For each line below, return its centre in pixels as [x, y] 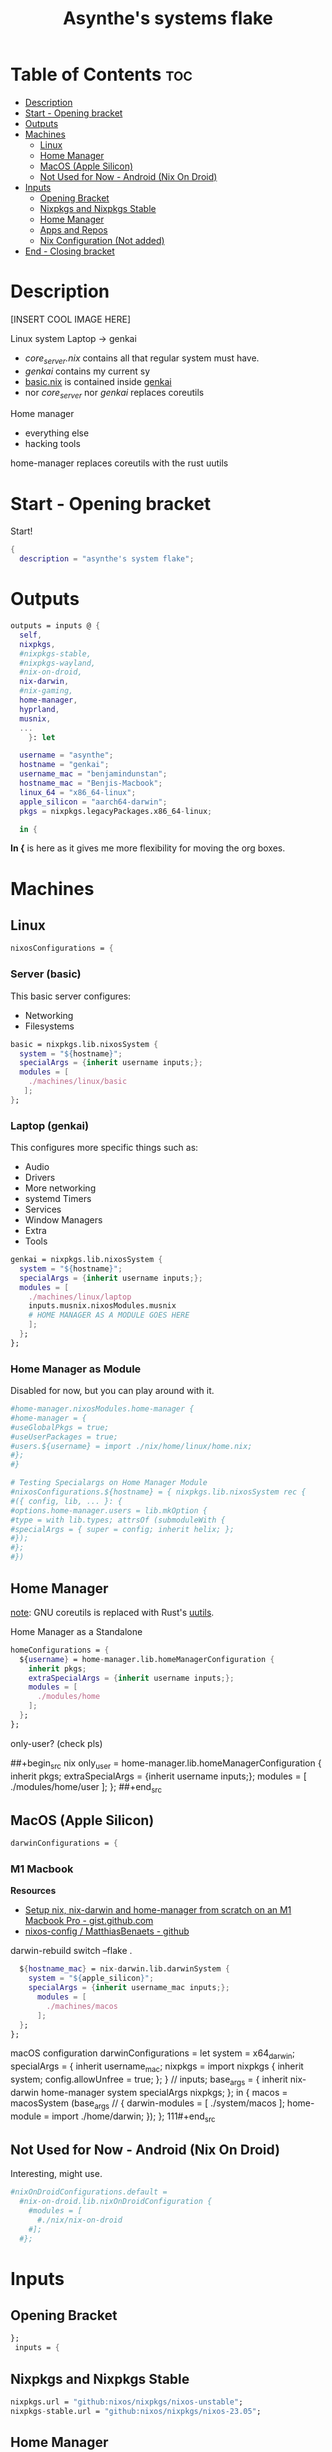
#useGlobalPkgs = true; [60, 1427]
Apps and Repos [73, 229]
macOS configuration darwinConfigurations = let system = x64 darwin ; [152, 2054]
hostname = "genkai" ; [64, 765]
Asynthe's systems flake [168, 18]
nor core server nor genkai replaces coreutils [114, 393]
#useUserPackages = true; [64, 1437]
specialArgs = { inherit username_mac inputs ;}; [129, 1988]
